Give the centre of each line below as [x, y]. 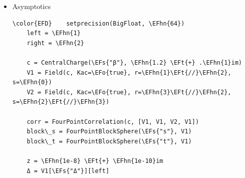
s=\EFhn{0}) [32, 82]
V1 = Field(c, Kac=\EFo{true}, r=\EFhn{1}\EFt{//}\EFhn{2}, [129, 72]
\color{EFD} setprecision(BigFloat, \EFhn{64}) [98, 23]
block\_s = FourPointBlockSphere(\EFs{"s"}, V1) [109, 132]
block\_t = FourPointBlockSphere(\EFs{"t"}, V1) [109, 141]
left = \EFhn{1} [54, 33]
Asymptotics [32, 6]
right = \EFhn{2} [55, 43]
